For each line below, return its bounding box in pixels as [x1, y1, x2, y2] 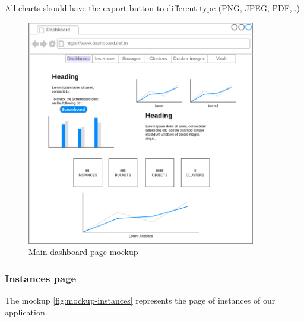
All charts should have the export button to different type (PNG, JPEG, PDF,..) [5, 2, 300, 14]
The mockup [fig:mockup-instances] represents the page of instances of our [5, 294, 275, 307]
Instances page [5, 270, 77, 285]
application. [5, 305, 47, 318]
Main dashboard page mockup [28, 246, 138, 258]
